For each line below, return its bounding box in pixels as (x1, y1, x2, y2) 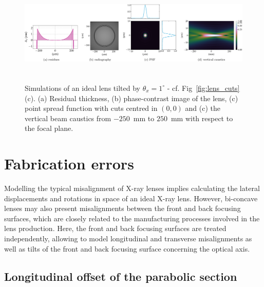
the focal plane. (25, 123, 73, 133)
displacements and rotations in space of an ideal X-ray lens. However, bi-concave (4, 193, 258, 203)
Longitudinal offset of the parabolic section (4, 268, 237, 284)
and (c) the (185, 103, 220, 113)
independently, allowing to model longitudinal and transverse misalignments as (4, 233, 252, 244)
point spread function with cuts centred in (25, 103, 158, 113)
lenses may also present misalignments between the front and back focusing (4, 203, 241, 214)
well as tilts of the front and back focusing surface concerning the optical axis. (4, 243, 250, 254)
